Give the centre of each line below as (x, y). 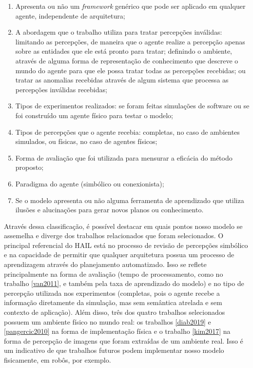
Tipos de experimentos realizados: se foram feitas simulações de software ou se (132, 106)
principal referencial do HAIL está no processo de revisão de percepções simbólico (126, 245)
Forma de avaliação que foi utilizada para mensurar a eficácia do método (124, 157)
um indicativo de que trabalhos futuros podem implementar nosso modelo (114, 350)
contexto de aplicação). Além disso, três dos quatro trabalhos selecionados (115, 312)
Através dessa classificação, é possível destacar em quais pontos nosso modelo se (123, 226)
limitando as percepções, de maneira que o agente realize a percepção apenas (130, 41)
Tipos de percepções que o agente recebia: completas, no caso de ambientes (127, 132)
